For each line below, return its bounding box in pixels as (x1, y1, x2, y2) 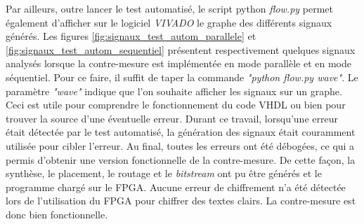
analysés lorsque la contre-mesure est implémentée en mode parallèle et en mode (6, 56, 351, 71)
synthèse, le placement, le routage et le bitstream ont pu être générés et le (6, 166, 322, 181)
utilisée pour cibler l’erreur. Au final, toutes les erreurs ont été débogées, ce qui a (6, 138, 355, 153)
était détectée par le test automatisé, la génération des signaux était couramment (6, 125, 356, 139)
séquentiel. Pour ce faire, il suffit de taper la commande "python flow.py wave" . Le (6, 69, 358, 84)
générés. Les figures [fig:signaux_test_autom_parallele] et (6, 29, 256, 43)
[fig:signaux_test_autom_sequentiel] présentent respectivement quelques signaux (6, 42, 356, 57)
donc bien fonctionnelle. (6, 206, 108, 221)
